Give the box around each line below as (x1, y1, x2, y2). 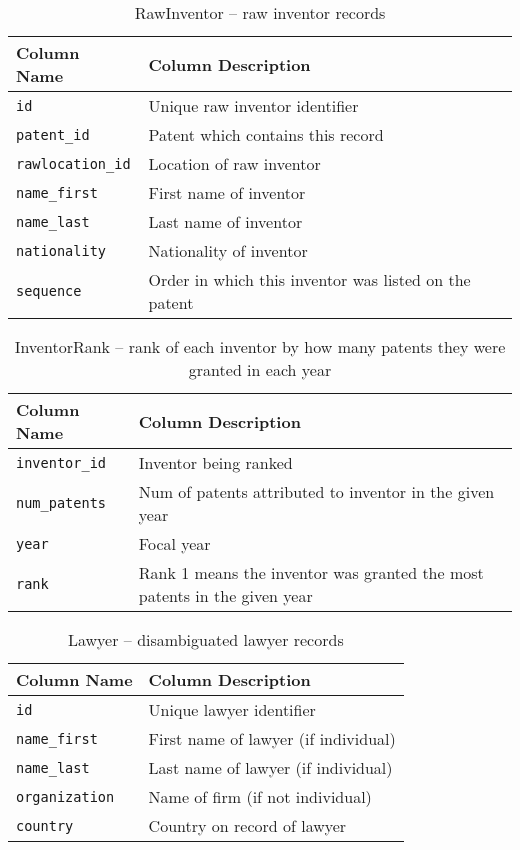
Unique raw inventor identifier (148, 94, 359, 117)
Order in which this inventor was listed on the (148, 268, 471, 291)
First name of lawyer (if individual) (148, 727, 396, 750)
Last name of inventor (148, 210, 303, 233)
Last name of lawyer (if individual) (148, 756, 393, 779)
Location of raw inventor (148, 152, 321, 175)
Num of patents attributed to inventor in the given (138, 480, 495, 503)
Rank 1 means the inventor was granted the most (138, 561, 484, 584)
